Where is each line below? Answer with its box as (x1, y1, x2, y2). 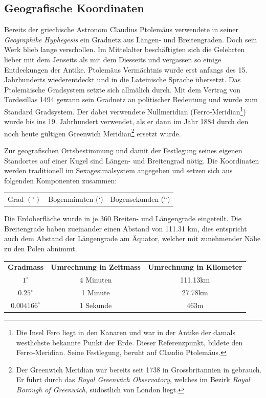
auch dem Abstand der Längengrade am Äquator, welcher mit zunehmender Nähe (4, 233, 261, 244)
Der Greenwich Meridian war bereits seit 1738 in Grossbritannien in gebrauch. (16, 364, 262, 374)
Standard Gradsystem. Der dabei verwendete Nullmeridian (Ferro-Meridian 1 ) (4, 104, 246, 116)
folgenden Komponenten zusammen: (4, 175, 117, 185)
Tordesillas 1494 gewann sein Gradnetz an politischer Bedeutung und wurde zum (4, 94, 258, 105)
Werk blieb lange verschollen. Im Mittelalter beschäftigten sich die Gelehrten (4, 44, 245, 55)
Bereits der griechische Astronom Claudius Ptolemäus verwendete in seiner (4, 24, 238, 35)
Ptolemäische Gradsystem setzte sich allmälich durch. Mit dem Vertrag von (4, 84, 241, 95)
